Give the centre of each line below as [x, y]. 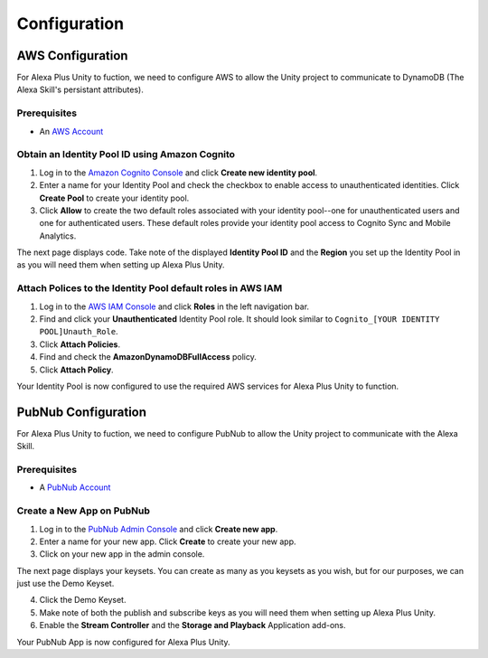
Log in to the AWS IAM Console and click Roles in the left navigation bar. [174, 306]
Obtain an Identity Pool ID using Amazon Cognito [126, 155]
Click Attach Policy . [76, 370]
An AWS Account [71, 131]
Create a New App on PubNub [84, 511]
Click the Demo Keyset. [83, 600]
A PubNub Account [75, 487]
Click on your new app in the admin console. [122, 554]
